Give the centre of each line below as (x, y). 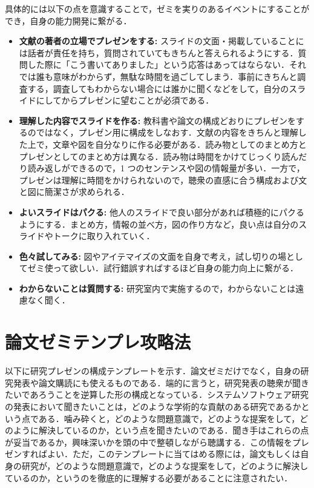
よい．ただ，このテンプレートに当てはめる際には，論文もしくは (174, 454)
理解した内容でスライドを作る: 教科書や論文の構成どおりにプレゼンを (157, 120)
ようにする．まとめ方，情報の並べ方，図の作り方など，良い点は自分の (159, 224)
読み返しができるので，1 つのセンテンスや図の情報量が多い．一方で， (166, 168)
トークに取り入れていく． (104, 236)
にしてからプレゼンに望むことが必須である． (125, 100)
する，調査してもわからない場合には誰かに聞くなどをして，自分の (158, 88)
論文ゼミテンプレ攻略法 (98, 342)
